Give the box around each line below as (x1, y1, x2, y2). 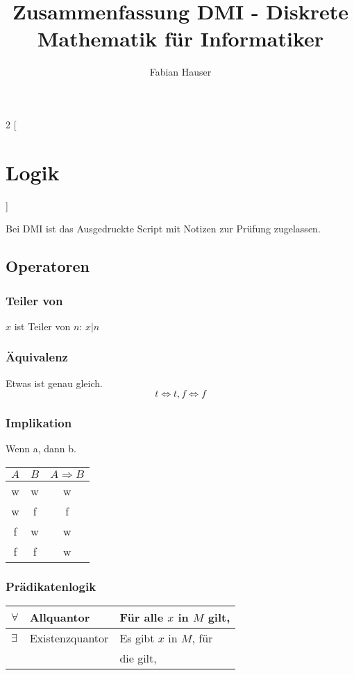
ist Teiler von (14, 318, 71, 333)
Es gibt (119, 630, 155, 647)
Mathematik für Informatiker (37, 24, 324, 53)
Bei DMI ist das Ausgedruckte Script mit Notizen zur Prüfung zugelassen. (6, 221, 321, 236)
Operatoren (6, 255, 90, 277)
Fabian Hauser (149, 65, 212, 79)
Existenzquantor (29, 630, 109, 647)
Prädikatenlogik (6, 577, 96, 595)
